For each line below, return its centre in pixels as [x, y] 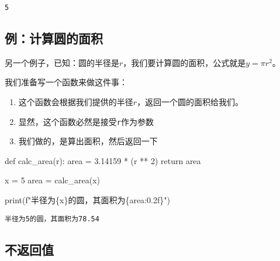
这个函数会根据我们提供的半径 [76, 102]
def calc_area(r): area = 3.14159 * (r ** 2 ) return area [103, 160]
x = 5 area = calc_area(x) [53, 180]
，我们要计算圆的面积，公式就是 [184, 62]
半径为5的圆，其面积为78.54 [52, 219]
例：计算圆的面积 [54, 38]
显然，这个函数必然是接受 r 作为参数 [86, 121]
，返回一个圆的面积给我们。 [190, 102]
